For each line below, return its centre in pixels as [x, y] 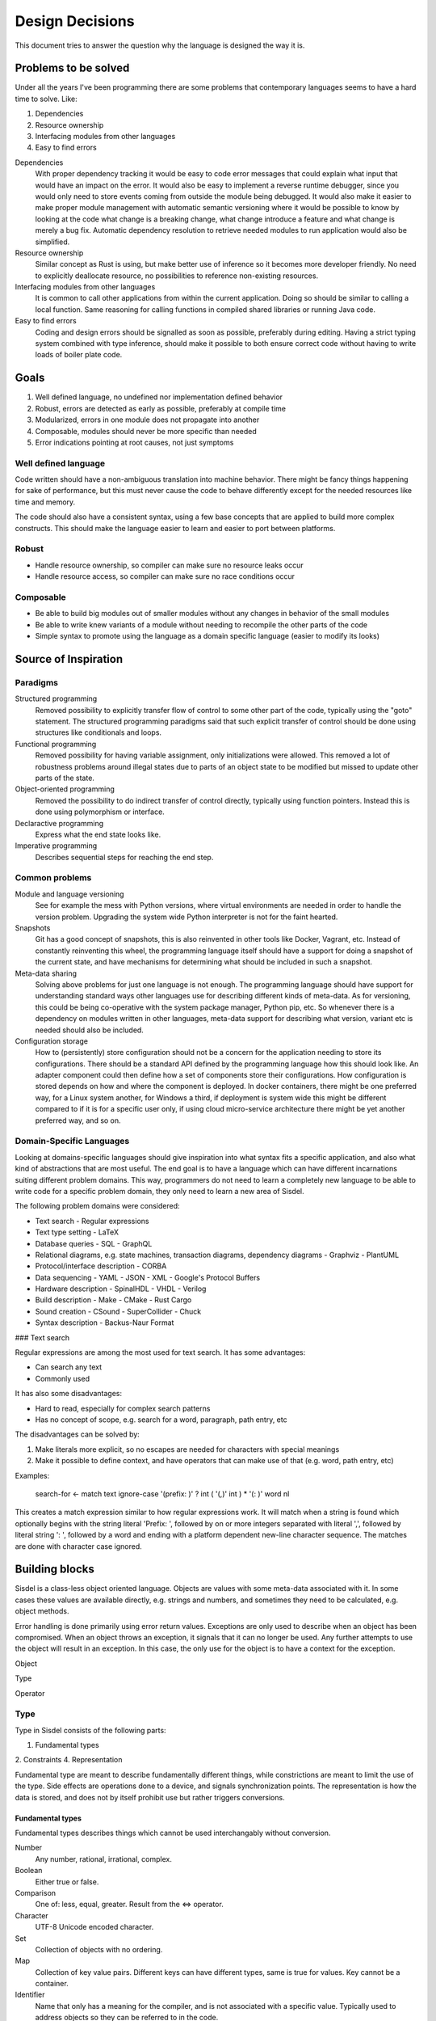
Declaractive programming [59, 823]
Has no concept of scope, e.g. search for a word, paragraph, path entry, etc [161, 1420]
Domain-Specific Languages [72, 1141]
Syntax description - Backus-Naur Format [105, 1323]
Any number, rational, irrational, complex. [104, 1859]
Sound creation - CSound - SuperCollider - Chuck [118, 1311]
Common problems [53, 878]
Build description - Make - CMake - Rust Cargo [113, 1300]
